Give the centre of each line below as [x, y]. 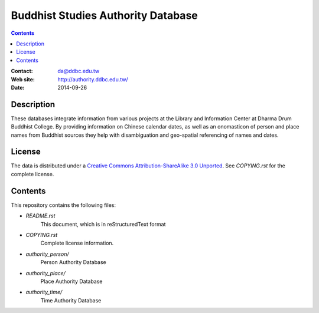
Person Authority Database [73, 262]
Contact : [22, 71]
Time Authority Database [71, 300]
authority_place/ [46, 273]
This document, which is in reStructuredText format [103, 224]
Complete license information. [77, 243]
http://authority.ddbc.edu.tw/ [93, 79]
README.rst [40, 216]
